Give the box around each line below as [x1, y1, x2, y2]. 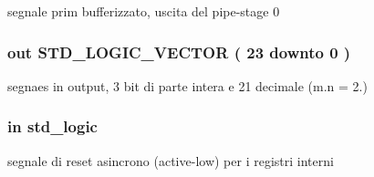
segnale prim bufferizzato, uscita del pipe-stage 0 [7, 2, 280, 20]
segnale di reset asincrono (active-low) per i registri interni [7, 151, 334, 170]
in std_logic [7, 115, 98, 138]
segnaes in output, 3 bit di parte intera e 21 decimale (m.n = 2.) [7, 76, 368, 95]
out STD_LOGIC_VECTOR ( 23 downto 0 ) [7, 40, 351, 63]
